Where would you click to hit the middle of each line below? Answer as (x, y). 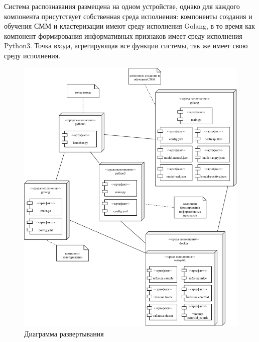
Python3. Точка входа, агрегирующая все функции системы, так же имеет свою (126, 46)
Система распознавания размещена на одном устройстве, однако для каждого (122, 6)
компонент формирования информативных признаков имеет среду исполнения (123, 35)
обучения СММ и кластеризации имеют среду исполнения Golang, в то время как (129, 26)
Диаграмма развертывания (64, 333)
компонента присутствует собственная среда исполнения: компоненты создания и (128, 16)
